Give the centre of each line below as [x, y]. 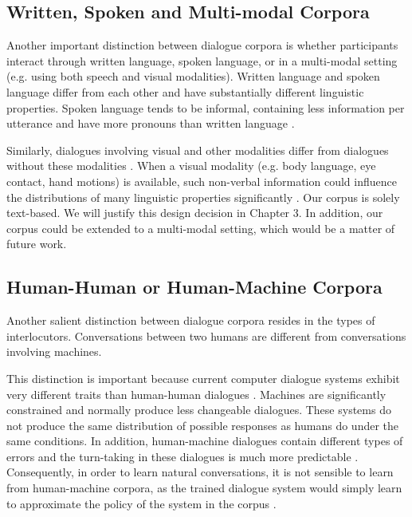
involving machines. [54, 351]
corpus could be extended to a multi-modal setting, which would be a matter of [201, 228]
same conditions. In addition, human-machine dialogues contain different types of [205, 441]
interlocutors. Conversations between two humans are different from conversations [206, 335]
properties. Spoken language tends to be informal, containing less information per [206, 107]
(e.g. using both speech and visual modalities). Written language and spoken [193, 76]
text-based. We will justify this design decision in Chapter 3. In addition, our [195, 213]
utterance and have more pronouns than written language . [151, 123]
